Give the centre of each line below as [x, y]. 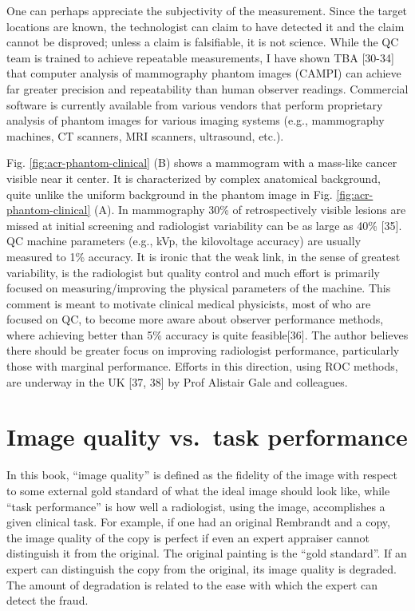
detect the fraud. [47, 600]
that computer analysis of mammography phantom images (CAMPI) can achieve [204, 73]
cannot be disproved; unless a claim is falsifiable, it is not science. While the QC [203, 42]
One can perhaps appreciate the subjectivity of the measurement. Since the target [207, 10]
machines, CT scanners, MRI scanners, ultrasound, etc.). [145, 135]
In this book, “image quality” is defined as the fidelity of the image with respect [202, 475]
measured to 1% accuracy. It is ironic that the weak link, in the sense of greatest [204, 256]
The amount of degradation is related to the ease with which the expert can [192, 584]
